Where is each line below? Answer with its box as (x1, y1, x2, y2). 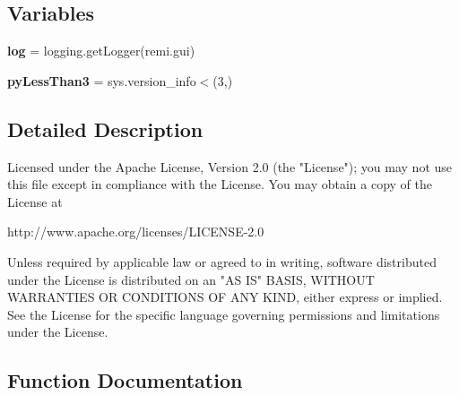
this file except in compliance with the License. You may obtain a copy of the (7, 175, 432, 193)
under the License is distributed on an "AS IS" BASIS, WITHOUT (7, 270, 375, 288)
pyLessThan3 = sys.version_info (7, 71, 196, 90)
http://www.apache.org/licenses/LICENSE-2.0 (7, 222, 264, 241)
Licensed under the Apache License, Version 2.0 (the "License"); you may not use (7, 157, 453, 176)
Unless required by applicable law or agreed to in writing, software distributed (7, 252, 437, 270)
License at (7, 192, 63, 210)
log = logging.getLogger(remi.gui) (7, 41, 195, 60)
